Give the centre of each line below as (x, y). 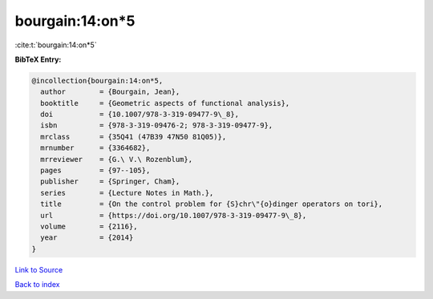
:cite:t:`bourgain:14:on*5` (56, 45)
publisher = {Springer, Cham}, (110, 182)
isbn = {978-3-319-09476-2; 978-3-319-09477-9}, (157, 125)
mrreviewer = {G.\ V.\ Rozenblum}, (116, 159)
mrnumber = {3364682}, (95, 148)
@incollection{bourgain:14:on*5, (97, 81)
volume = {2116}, (89, 226)
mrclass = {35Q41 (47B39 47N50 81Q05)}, (134, 137)
